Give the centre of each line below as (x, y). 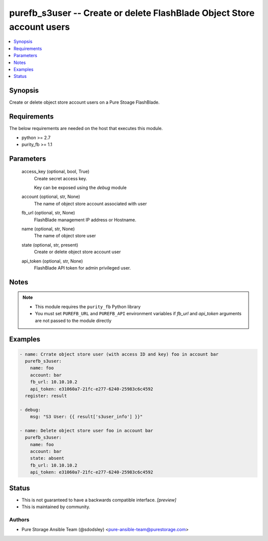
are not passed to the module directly (73, 321)
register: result (46, 396)
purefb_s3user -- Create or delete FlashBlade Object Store (132, 13)
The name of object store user (65, 236)
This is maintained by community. (56, 507)
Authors (19, 520)
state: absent (47, 458)
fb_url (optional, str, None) (48, 213)
